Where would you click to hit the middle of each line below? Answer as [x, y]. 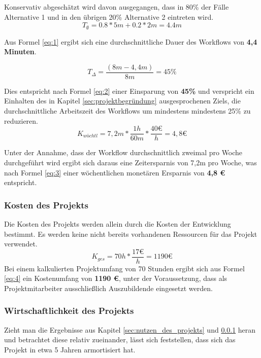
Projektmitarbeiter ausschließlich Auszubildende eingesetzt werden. [108, 288]
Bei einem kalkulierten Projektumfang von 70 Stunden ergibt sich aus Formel [124, 268]
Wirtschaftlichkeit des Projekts [69, 311]
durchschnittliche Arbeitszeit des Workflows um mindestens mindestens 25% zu [127, 111]
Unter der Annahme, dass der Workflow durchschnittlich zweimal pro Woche [123, 152]
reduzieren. [21, 120]
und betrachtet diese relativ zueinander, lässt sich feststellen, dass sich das [120, 339]
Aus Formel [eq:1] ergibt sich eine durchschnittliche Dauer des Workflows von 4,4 [131, 41]
